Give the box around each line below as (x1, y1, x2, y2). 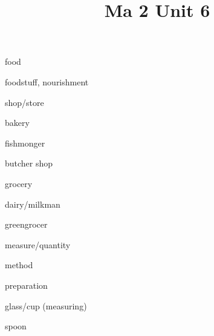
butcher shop (5, 157, 53, 170)
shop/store (5, 96, 44, 108)
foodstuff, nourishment (5, 75, 89, 88)
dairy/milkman (5, 197, 60, 210)
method (5, 259, 33, 271)
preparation (5, 278, 48, 291)
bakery (5, 116, 30, 129)
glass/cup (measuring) (5, 299, 87, 312)
